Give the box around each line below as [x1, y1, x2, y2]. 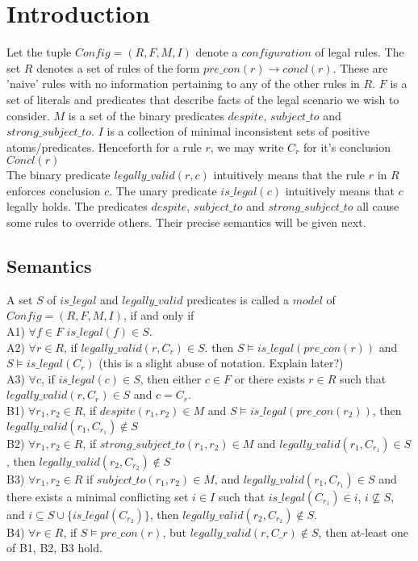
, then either [140, 370, 202, 387]
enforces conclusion [6, 182, 101, 199]
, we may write [210, 138, 284, 155]
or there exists [234, 370, 305, 387]
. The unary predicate [109, 182, 217, 199]
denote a [195, 44, 238, 61]
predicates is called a [186, 291, 290, 308]
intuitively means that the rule [213, 166, 366, 183]
